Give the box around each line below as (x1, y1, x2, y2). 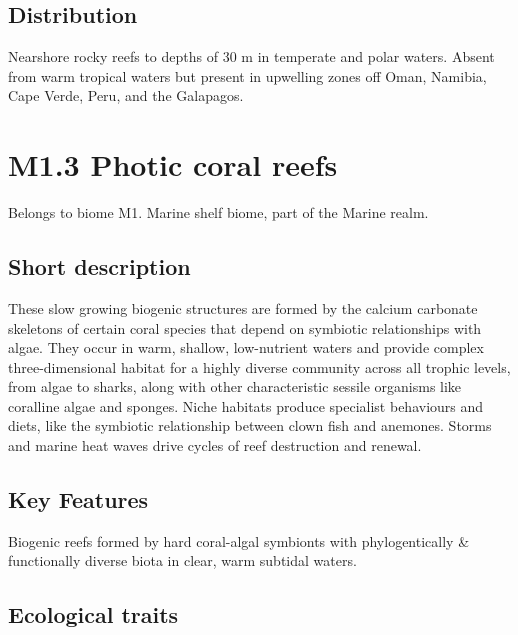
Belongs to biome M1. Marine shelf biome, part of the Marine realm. (8, 202, 429, 223)
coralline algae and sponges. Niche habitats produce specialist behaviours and (8, 395, 484, 416)
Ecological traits (8, 599, 179, 630)
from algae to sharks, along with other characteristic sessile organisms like (8, 376, 462, 397)
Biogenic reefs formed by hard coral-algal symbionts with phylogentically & (8, 530, 470, 551)
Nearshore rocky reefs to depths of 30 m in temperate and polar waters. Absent (8, 46, 495, 67)
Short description (8, 251, 191, 282)
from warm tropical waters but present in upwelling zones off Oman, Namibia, (8, 65, 487, 86)
